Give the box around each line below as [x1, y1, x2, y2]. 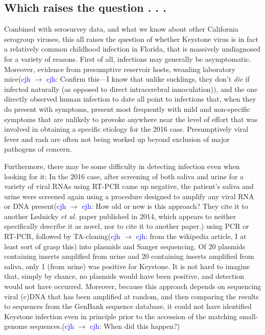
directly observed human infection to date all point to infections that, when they [4, 93, 256, 104]
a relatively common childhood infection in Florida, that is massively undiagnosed [4, 43, 260, 54]
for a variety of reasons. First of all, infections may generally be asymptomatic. [4, 53, 251, 64]
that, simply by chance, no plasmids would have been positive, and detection [4, 271, 245, 281]
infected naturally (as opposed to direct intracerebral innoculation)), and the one [4, 83, 258, 94]
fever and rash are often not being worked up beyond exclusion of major [4, 133, 230, 144]
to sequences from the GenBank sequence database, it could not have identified [4, 301, 252, 312]
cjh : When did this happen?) [90, 321, 180, 331]
